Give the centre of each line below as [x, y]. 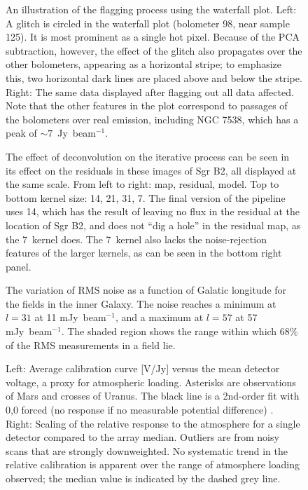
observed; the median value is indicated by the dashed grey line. [143, 478]
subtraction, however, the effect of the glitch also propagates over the [154, 50]
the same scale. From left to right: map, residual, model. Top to [142, 184]
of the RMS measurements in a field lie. [91, 345]
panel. [19, 266]
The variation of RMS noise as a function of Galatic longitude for [146, 290]
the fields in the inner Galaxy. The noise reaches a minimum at [141, 303]
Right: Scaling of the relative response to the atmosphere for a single [153, 423]
